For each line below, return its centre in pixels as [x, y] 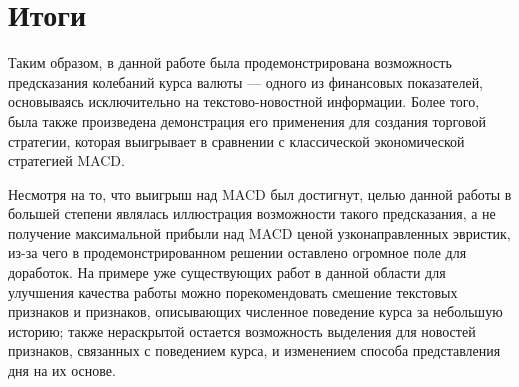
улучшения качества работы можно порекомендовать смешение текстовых [233, 291]
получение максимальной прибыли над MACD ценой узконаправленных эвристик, [259, 232]
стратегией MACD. [66, 160]
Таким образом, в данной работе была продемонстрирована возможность [230, 62]
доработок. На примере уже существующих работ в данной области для [227, 272]
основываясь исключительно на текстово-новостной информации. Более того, [244, 101]
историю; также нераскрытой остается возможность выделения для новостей [242, 330]
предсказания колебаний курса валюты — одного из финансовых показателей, [246, 81]
